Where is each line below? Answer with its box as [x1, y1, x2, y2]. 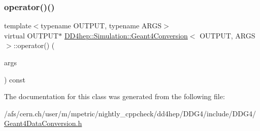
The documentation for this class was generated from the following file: [4, 91, 225, 102]
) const [4, 74, 26, 84]
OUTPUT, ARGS [200, 30, 255, 40]
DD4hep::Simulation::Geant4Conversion [64, 30, 188, 40]
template [4, 20, 31, 31]
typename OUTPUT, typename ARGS [41, 20, 162, 31]
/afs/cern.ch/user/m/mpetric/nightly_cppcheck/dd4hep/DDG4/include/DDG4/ [4, 108, 256, 118]
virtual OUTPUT [4, 30, 59, 40]
